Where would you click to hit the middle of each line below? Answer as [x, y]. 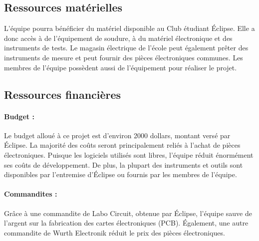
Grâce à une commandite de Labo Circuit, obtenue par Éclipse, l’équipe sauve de [128, 213]
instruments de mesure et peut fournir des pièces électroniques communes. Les [124, 57]
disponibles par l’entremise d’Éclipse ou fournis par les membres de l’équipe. [121, 174]
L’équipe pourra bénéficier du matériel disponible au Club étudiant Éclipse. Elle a [129, 28]
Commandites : [31, 194]
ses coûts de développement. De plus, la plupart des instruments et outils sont [124, 164]
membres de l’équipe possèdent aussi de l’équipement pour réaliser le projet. [121, 67]
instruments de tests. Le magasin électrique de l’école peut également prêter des [126, 48]
